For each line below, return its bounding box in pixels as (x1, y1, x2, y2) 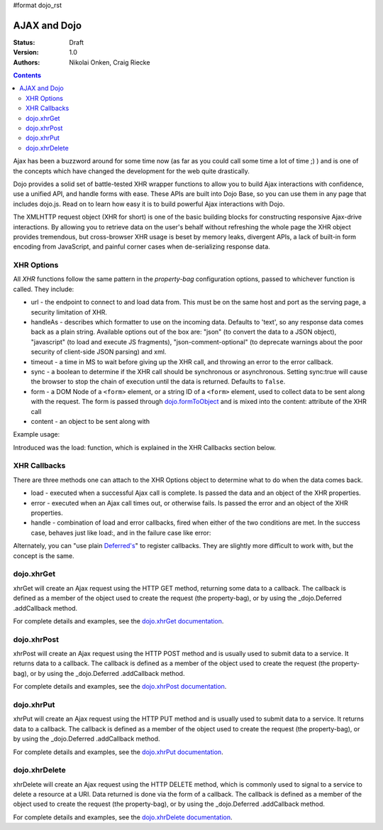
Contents (13, 71, 42, 80)
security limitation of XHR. (30, 307, 108, 316)
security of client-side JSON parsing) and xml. (30, 348, 167, 356)
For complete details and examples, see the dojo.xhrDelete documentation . (13, 813, 233, 821)
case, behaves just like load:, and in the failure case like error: (30, 528, 211, 537)
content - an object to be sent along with (30, 417, 150, 425)
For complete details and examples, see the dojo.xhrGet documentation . (13, 616, 224, 625)
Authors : (13, 58, 40, 67)
